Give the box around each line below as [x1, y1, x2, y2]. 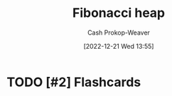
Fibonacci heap [72, 5, 165, 21]
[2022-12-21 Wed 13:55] [83, 42, 154, 50]
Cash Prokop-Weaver [87, 28, 151, 37]
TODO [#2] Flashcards [6, 74, 141, 90]
